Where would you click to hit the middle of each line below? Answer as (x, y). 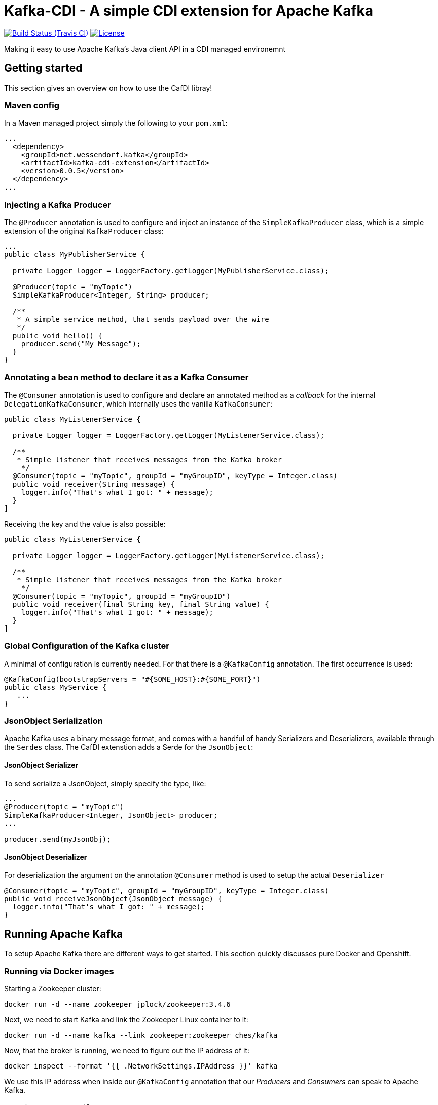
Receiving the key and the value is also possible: (85, 524)
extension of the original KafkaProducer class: (84, 231)
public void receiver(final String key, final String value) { (141, 604)
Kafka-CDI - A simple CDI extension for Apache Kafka (189, 11)
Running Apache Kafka (64, 934)
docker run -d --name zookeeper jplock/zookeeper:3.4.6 (117, 1004)
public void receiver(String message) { (94, 484)
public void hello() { (57, 336)
